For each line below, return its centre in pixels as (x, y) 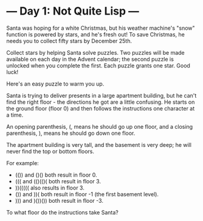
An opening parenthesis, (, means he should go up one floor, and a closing (100, 126)
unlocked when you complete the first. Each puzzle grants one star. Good (98, 66)
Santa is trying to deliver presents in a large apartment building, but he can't (101, 95)
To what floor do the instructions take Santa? (62, 212)
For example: (23, 163)
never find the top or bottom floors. (50, 151)
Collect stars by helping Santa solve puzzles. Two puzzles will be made (95, 52)
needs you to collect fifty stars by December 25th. (69, 41)
